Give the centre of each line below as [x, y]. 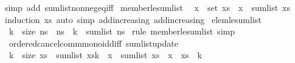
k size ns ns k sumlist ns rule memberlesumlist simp [122, 31]
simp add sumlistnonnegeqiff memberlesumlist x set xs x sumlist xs [147, 7]
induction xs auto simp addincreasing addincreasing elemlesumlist [133, 19]
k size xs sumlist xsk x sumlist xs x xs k [105, 55]
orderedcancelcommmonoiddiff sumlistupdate [93, 43]
